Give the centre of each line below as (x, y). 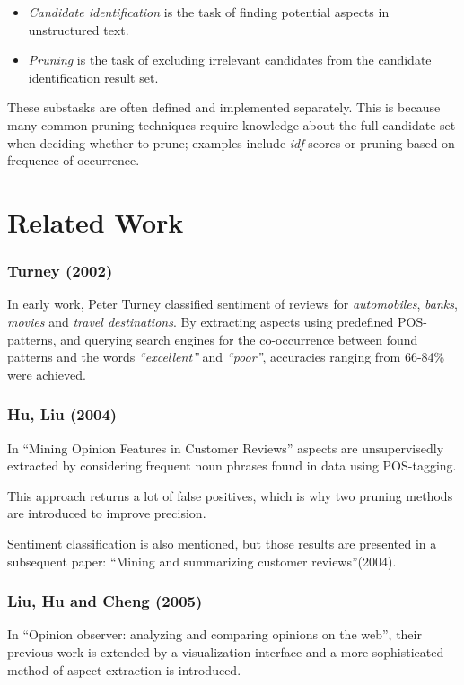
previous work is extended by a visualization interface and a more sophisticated (226, 651)
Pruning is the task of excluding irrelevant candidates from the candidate (230, 60)
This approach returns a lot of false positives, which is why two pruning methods (230, 495)
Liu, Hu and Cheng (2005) (105, 601)
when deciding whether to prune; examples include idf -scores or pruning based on (231, 142)
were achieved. (47, 374)
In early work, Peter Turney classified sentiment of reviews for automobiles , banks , (232, 304)
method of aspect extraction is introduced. (124, 669)
